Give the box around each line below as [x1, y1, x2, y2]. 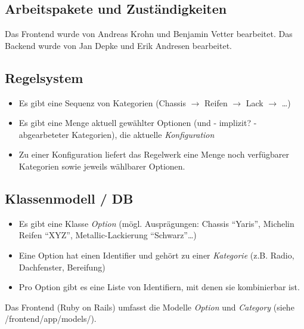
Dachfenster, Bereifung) [18, 260, 106, 273]
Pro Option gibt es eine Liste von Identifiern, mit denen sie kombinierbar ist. [18, 281, 300, 293]
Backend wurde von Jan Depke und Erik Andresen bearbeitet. [5, 39, 232, 51]
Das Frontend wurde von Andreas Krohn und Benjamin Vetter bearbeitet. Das [5, 27, 293, 40]
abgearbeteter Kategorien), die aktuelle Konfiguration [18, 128, 215, 140]
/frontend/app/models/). [5, 312, 97, 325]
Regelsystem [5, 68, 83, 87]
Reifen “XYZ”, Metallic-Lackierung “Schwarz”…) [18, 229, 197, 241]
